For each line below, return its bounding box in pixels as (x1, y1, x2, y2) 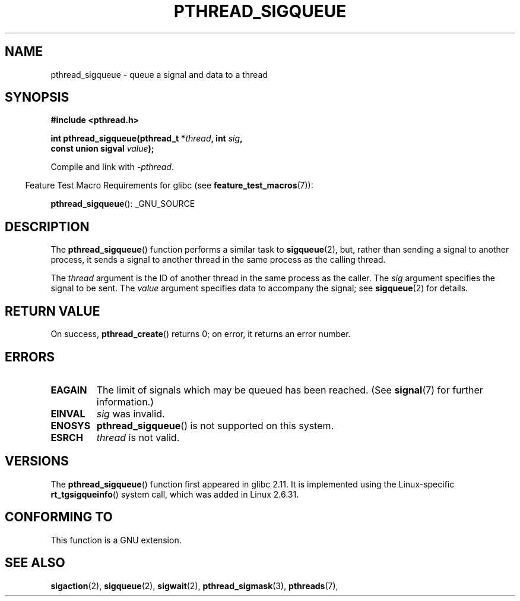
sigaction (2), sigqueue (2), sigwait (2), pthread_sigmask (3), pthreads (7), (50, 580, 338, 591)
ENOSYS (50, 419, 91, 432)
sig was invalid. (96, 407, 165, 420)
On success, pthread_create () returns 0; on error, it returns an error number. (50, 329, 351, 339)
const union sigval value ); (50, 143, 154, 154)
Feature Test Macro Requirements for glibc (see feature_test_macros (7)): (25, 180, 313, 191)
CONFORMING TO (5, 509, 113, 525)
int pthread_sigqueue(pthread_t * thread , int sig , (50, 133, 243, 144)
